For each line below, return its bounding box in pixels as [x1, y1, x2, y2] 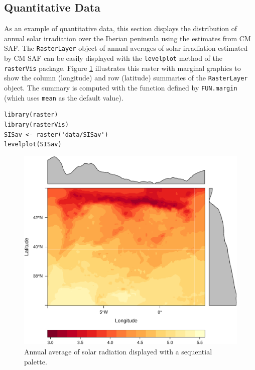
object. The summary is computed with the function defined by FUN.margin [4, 82, 237, 93]
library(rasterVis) [4, 121, 69, 128]
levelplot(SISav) [4, 141, 62, 148]
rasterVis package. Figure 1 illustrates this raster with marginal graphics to [4, 62, 241, 73]
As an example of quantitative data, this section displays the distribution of [4, 23, 237, 34]
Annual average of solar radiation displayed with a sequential [24, 346, 212, 357]
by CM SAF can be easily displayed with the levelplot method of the [4, 53, 223, 63]
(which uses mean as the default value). [4, 92, 123, 103]
